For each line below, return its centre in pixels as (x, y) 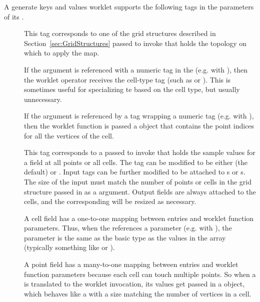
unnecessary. (43, 99)
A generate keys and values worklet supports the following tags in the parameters (129, 6)
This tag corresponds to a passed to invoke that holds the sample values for (140, 152)
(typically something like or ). (69, 247)
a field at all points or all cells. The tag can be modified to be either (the (136, 162)
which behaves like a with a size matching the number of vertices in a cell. (138, 293)
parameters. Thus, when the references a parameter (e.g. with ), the (128, 228)
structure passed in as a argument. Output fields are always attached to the (140, 191)
